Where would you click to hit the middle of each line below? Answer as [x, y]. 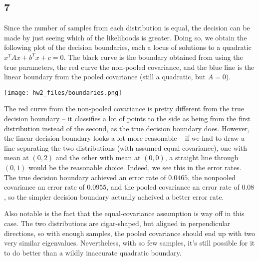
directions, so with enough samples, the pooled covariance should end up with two [129, 233]
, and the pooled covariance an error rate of [173, 187]
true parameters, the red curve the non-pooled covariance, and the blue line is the [129, 67]
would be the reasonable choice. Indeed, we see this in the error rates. [135, 167]
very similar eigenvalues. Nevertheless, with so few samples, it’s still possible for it [129, 243]
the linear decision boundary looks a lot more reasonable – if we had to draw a [125, 138]
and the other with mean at [98, 157]
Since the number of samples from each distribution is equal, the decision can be [127, 28]
